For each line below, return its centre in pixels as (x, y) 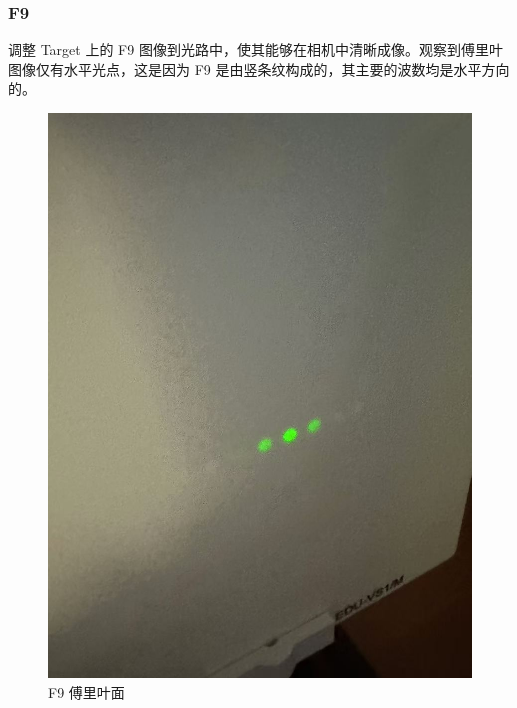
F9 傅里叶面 (86, 691)
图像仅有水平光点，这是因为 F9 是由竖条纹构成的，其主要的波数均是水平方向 (259, 68)
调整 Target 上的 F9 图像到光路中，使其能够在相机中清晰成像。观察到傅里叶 (255, 49)
